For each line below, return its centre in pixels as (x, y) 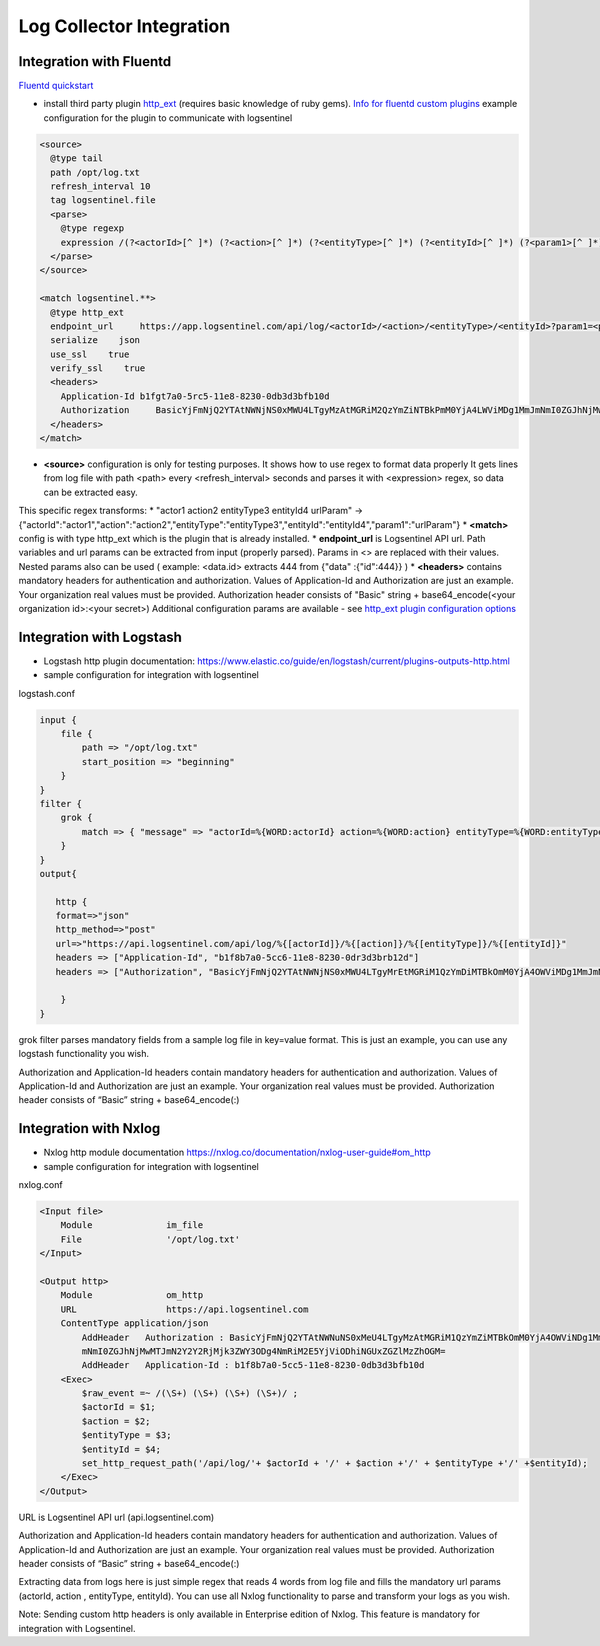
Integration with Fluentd (95, 61)
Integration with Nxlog (89, 1128)
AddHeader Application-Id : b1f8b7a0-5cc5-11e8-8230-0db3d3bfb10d (253, 1365)
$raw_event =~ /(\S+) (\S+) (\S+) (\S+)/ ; (190, 1393)
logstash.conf (46, 693)
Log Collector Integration (124, 26)
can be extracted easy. (91, 492)
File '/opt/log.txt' (150, 1239)
